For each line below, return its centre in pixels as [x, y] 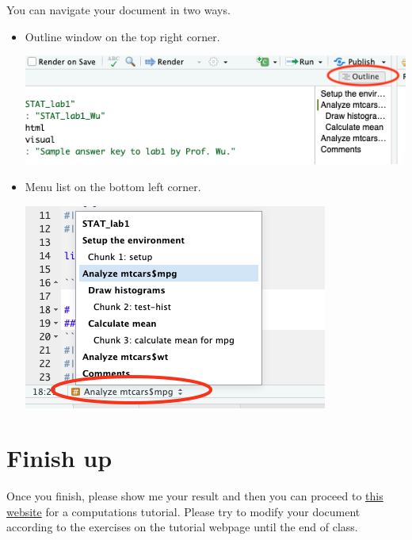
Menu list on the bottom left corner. [113, 186]
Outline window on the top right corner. [122, 36]
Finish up [59, 458]
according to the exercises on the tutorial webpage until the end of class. [182, 527]
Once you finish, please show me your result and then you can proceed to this [195, 496]
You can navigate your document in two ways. [118, 10]
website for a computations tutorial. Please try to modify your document [183, 511]
